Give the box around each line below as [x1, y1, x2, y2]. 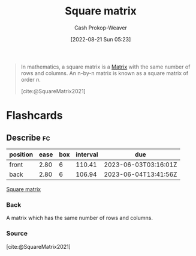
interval [76, 150, 98, 159]
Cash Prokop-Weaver [74, 24, 128, 31]
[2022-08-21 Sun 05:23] [70, 35, 131, 43]
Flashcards [6, 109, 63, 123]
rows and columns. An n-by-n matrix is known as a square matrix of [20, 69, 189, 76]
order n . [20, 76, 41, 83]
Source [6, 230, 28, 238]
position [9, 150, 34, 159]
